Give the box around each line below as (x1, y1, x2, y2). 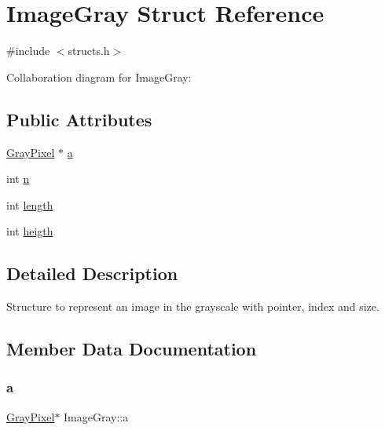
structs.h (68, 42, 110, 59)
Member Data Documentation (6, 337, 257, 361)
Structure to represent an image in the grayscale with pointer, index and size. (6, 298, 379, 315)
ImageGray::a (64, 408, 129, 425)
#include (6, 42, 50, 59)
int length (6, 196, 53, 213)
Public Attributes (6, 107, 152, 131)
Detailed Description (6, 261, 178, 286)
